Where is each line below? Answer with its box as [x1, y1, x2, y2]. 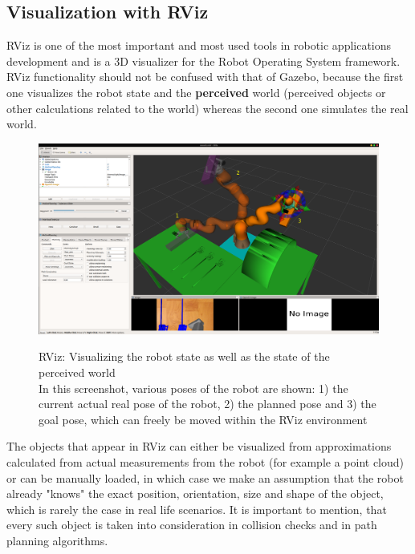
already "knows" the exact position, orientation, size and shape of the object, [6, 485, 384, 502]
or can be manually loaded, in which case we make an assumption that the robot [6, 469, 404, 486]
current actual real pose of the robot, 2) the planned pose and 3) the [39, 395, 376, 412]
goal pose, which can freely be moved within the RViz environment [39, 410, 368, 427]
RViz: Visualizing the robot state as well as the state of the [39, 348, 330, 365]
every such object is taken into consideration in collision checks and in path [6, 516, 377, 533]
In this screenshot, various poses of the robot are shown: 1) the [39, 379, 348, 396]
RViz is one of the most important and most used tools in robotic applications [6, 37, 392, 54]
